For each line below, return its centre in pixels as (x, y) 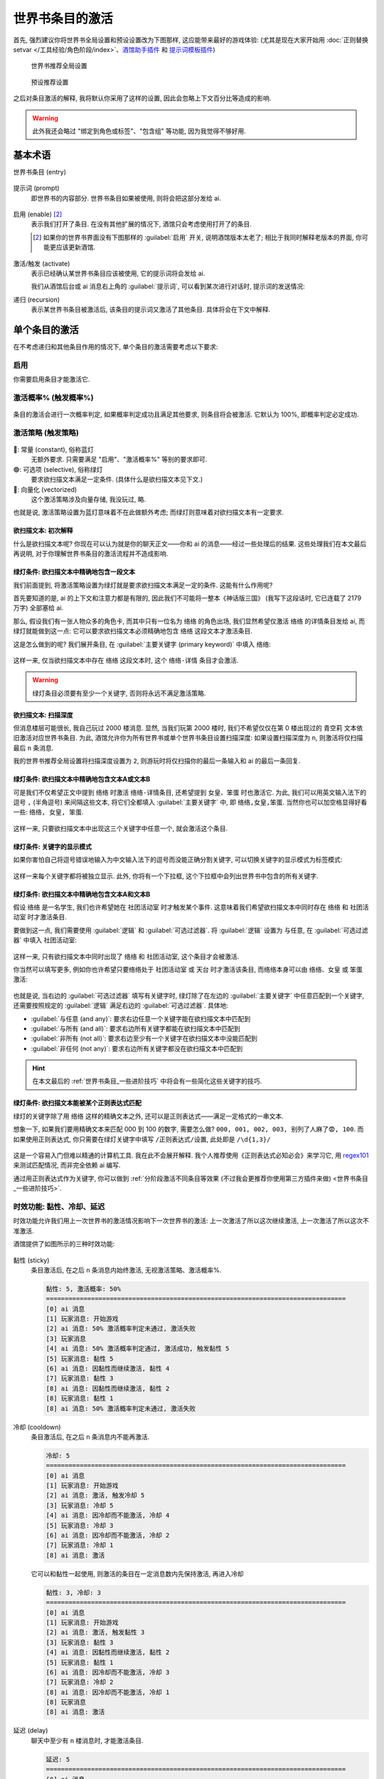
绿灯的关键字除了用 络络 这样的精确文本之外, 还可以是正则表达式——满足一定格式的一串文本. (148, 1116)
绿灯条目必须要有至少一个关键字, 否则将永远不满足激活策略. (119, 693)
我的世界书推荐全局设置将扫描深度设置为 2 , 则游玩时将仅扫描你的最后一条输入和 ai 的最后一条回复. (157, 761)
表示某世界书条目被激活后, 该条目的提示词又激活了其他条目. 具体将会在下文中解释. (150, 310)
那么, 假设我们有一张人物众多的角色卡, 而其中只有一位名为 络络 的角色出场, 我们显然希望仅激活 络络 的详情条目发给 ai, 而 (189, 621)
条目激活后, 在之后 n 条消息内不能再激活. (90, 1437)
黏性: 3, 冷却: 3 (74, 1593)
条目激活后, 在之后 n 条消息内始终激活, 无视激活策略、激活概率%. (126, 1269)
